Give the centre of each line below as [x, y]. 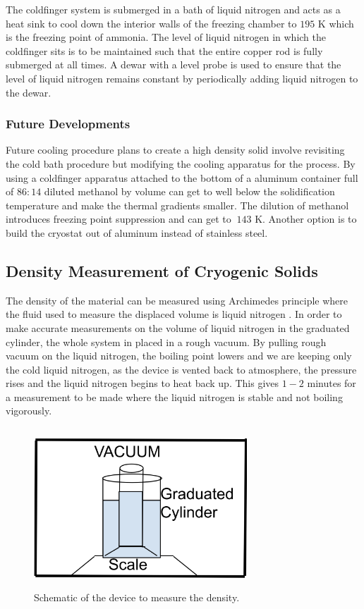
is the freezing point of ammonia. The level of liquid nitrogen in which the [166, 37]
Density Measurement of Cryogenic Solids [162, 270]
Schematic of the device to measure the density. [137, 597]
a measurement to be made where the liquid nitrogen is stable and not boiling [174, 396]
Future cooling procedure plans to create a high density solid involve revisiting [175, 150]
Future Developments [68, 124]
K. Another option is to [306, 219]
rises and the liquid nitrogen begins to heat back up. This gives [142, 383]
